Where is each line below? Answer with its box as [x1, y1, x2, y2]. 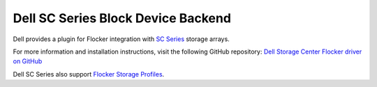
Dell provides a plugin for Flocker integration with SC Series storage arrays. [13, 35, 230, 43]
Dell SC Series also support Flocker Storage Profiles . [13, 70, 165, 78]
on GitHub [13, 57, 43, 65]
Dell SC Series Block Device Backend [13, 10, 232, 26]
